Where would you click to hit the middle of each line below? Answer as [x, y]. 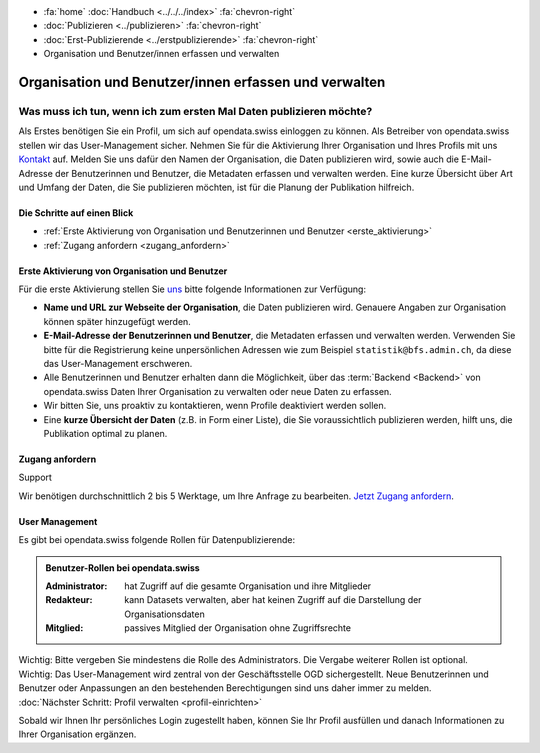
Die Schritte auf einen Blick [76, 212]
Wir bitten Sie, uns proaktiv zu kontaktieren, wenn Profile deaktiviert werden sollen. [215, 406]
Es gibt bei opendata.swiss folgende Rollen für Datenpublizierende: [157, 540]
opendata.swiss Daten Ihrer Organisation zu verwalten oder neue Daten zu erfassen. [217, 391]
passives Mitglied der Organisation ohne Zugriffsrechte [238, 628]
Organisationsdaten [164, 614]
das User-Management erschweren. [118, 364]
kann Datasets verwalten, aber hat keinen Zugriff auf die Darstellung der [273, 600]
